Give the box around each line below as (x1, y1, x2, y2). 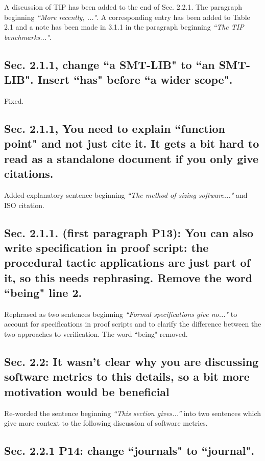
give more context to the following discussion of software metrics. (4, 418, 208, 428)
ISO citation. (4, 199, 44, 210)
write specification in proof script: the (4, 239, 209, 255)
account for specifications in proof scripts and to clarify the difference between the (4, 318, 261, 329)
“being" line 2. (4, 285, 82, 301)
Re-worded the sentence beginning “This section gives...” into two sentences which (4, 407, 261, 418)
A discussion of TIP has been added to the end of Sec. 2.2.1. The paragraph (4, 2, 243, 12)
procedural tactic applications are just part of (4, 255, 251, 270)
